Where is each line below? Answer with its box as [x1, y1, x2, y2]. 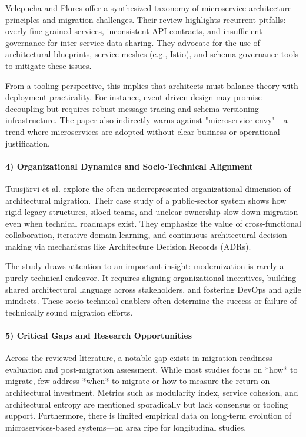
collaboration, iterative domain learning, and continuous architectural [5, 229, 256, 241]
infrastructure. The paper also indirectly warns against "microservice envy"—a [5, 114, 288, 126]
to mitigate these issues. [5, 59, 92, 71]
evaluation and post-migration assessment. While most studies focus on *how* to [5, 363, 298, 375]
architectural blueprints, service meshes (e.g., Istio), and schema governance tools [5, 48, 299, 60]
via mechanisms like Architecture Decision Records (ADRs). [34, 240, 251, 252]
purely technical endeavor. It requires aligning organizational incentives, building [5, 272, 297, 284]
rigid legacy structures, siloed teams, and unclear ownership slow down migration [5, 206, 298, 218]
